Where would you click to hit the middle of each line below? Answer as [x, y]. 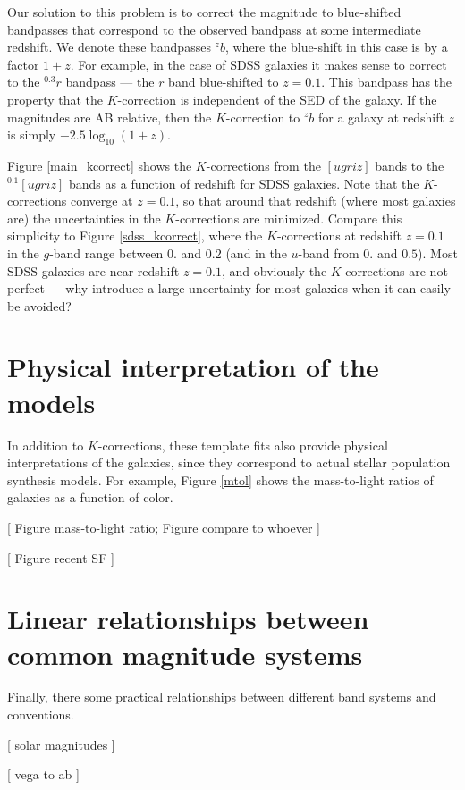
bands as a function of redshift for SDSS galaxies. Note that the [244, 183]
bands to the [410, 165]
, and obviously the [274, 270]
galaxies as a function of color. [90, 497]
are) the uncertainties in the [84, 218]
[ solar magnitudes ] [61, 744]
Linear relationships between [188, 619]
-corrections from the [263, 165]
